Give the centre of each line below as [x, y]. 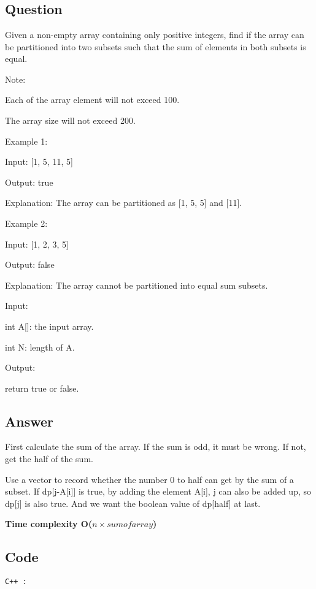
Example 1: [26, 141]
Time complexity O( [49, 524]
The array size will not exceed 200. [70, 120]
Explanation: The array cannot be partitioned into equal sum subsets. [137, 285]
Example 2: [26, 223]
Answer [29, 421]
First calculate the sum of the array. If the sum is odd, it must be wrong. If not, [156, 446]
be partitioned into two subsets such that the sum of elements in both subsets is [156, 46]
